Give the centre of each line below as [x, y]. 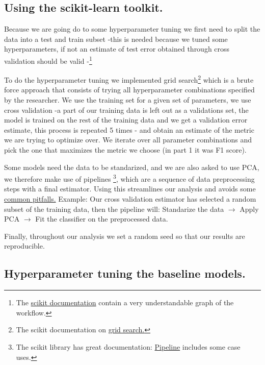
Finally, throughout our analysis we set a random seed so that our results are [125, 236]
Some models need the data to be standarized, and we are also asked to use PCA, [132, 167]
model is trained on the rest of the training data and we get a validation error [126, 120]
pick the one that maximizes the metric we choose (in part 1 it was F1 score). [125, 150]
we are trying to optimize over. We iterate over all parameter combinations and [128, 140]
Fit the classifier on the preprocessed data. [102, 219]
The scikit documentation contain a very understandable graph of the [125, 302]
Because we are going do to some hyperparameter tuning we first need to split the [132, 29]
